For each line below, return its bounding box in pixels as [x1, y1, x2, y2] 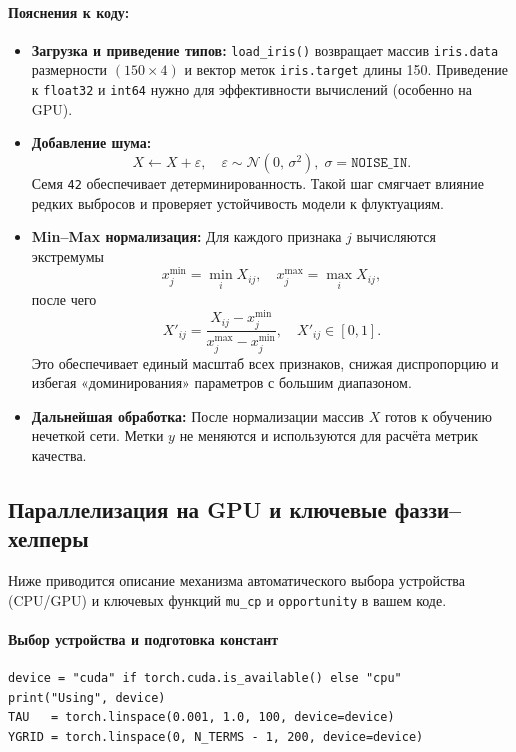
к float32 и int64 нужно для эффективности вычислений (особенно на [31, 79, 473, 100]
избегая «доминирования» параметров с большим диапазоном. [31, 372, 412, 393]
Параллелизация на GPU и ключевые [8, 493, 387, 524]
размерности [31, 59, 108, 80]
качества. [31, 445, 87, 465]
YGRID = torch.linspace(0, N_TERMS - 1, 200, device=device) [8, 730, 424, 745]
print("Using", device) [8, 690, 166, 705]
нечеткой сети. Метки [31, 425, 164, 446]
